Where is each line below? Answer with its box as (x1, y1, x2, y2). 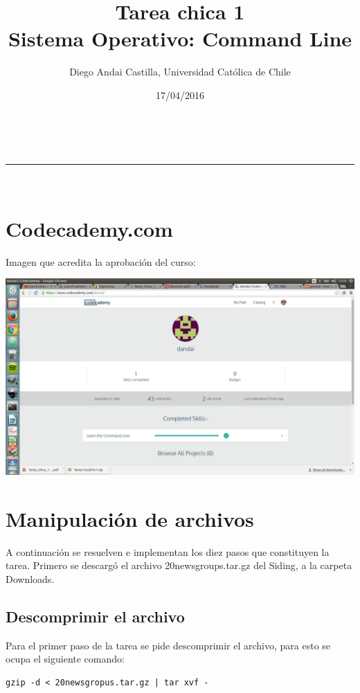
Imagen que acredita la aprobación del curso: (6, 254, 196, 269)
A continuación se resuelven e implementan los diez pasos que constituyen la (6, 544, 330, 559)
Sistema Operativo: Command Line (8, 24, 352, 53)
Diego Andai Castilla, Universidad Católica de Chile (69, 64, 291, 79)
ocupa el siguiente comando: (6, 651, 125, 666)
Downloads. (6, 571, 55, 586)
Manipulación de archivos (6, 504, 254, 532)
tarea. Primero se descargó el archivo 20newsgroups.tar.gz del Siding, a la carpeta (6, 558, 352, 573)
